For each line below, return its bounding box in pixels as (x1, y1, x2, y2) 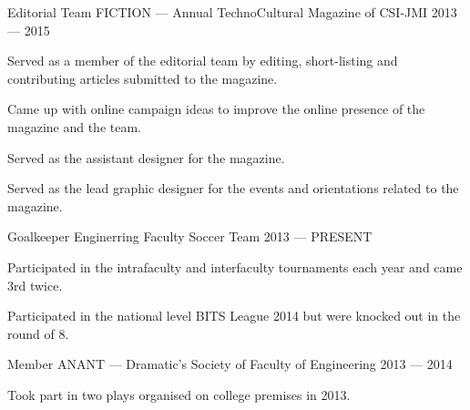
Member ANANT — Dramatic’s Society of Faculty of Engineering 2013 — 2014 (7, 354, 453, 374)
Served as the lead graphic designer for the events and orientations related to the (7, 179, 459, 198)
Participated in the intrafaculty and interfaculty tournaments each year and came (7, 257, 463, 276)
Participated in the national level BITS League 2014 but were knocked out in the (7, 306, 461, 325)
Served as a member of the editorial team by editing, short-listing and (7, 51, 398, 70)
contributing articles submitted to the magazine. (7, 68, 278, 87)
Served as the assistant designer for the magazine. (7, 148, 285, 167)
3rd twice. (7, 275, 63, 294)
